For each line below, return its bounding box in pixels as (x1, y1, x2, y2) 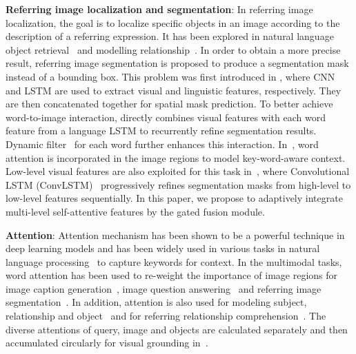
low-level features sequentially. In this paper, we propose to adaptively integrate (6, 191, 343, 205)
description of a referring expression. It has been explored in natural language (6, 29, 334, 43)
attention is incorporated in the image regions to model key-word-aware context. (6, 150, 346, 165)
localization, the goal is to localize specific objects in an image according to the (6, 15, 340, 30)
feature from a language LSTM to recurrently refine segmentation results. (6, 123, 317, 138)
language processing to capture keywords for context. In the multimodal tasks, (6, 254, 342, 269)
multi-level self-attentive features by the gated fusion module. (6, 204, 265, 218)
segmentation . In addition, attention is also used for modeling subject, (6, 295, 307, 309)
